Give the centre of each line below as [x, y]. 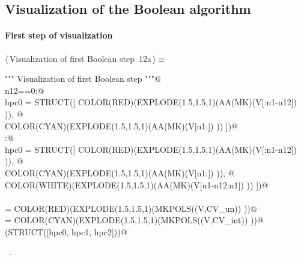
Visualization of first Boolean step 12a [80, 58]
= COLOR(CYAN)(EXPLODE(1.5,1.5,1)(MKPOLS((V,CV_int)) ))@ [134, 220]
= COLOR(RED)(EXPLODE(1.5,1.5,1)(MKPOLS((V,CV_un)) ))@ [131, 208]
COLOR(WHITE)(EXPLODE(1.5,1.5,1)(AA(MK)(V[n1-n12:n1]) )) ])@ [137, 184]
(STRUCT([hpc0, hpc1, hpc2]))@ [66, 231]
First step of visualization [59, 35]
